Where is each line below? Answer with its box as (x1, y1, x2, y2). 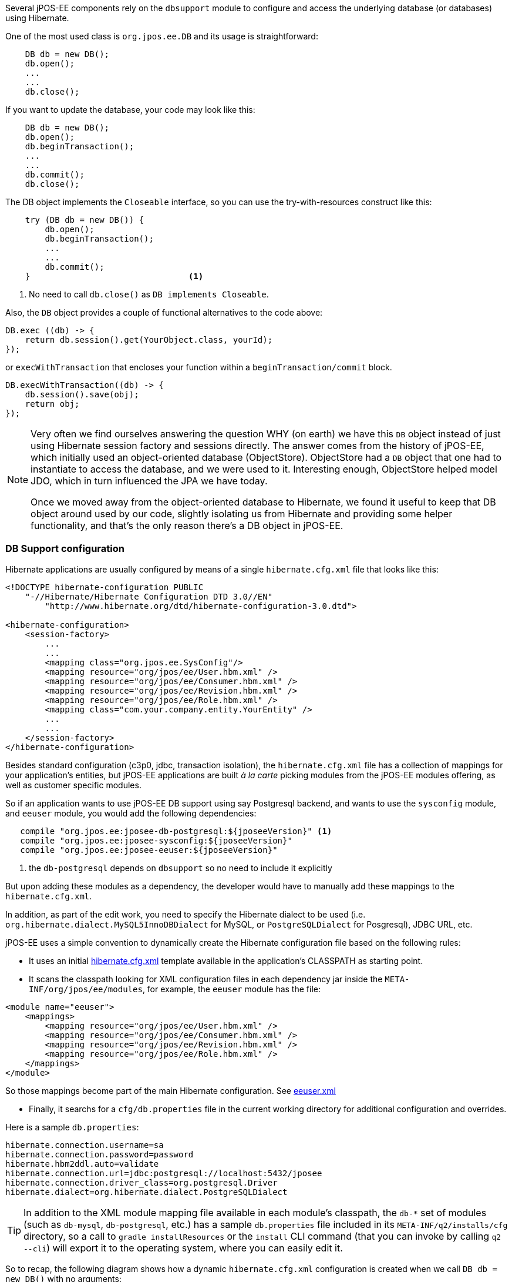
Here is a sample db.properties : (5, 1122, 139, 1132)
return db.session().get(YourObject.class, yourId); (25, 335, 273, 344)
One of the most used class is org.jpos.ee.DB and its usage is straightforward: (5, 31, 318, 41)
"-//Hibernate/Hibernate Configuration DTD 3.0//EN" (25, 591, 273, 601)
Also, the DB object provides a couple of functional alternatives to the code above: (5, 307, 323, 317)
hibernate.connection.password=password (5, 1149, 194, 1159)
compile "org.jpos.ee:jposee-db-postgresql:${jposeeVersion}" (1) (20, 826, 332, 836)
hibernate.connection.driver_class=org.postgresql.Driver (5, 1177, 278, 1187)
